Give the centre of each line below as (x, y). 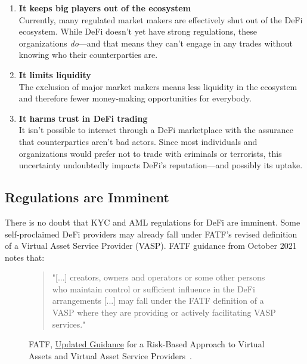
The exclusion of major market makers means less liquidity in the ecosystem (158, 86)
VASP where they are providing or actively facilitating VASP (164, 312)
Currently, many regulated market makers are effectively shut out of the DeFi (161, 19)
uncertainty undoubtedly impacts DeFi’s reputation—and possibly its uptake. (161, 165)
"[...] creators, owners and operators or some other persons (159, 277)
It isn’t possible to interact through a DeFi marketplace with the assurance (156, 130)
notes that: (25, 257)
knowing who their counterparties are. (88, 55)
